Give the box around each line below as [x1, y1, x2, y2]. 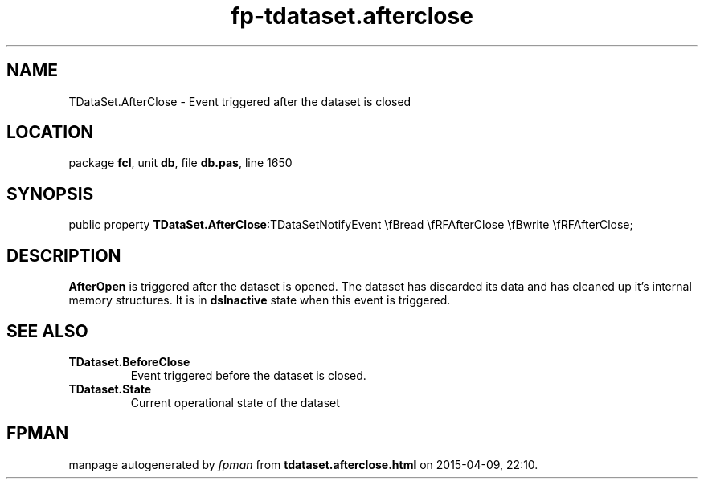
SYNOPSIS [6, 183, 94, 204]
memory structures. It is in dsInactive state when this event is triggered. [68, 293, 451, 308]
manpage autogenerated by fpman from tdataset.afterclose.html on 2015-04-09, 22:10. [68, 457, 538, 471]
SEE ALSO [6, 320, 88, 341]
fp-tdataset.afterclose [231, 2, 473, 30]
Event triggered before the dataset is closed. [130, 368, 366, 382]
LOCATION [6, 122, 94, 143]
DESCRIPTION [6, 245, 121, 266]
